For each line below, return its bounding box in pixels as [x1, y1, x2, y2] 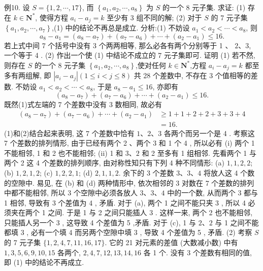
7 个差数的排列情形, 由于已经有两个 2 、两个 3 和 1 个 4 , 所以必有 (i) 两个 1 [4, 138, 255, 148]
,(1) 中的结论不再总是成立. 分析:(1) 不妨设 [52, 22, 190, 33]
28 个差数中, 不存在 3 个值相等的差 [143, 70, 258, 81]
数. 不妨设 [4, 81, 37, 92]
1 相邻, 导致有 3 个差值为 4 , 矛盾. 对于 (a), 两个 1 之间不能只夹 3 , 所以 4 [4, 197, 246, 208]
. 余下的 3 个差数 [118, 167, 174, 178]
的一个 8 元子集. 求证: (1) [162, 2, 246, 12]
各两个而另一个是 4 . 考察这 [163, 127, 255, 138]
